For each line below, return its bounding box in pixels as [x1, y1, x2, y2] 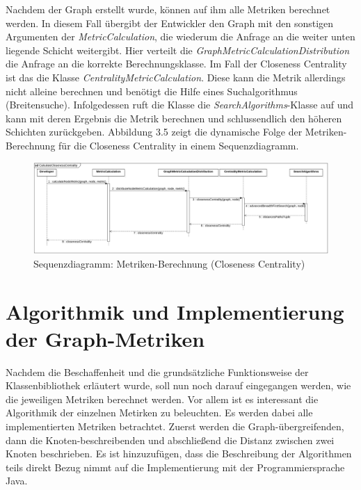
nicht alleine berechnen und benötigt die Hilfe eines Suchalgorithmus [6, 83, 298, 98]
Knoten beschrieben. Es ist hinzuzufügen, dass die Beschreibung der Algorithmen [6, 446, 352, 461]
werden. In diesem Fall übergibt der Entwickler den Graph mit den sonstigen [6, 15, 334, 30]
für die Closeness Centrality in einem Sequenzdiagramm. [58, 138, 299, 152]
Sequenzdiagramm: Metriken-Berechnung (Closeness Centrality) [33, 256, 305, 270]
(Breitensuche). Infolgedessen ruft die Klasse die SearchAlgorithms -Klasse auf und [6, 97, 354, 112]
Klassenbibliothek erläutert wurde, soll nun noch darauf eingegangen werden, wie [6, 378, 351, 393]
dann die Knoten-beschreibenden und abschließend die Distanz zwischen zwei [6, 432, 335, 447]
